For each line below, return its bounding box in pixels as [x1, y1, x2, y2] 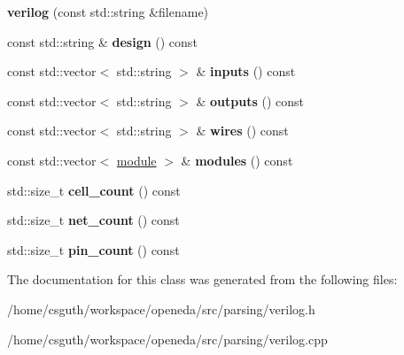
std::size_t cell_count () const [7, 181, 181, 199]
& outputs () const [196, 91, 304, 110]
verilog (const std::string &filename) [7, 3, 209, 20]
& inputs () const [196, 62, 296, 81]
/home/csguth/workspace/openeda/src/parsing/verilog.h [7, 299, 315, 318]
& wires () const [196, 121, 289, 140]
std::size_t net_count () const [7, 211, 180, 229]
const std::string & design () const [7, 32, 198, 50]
